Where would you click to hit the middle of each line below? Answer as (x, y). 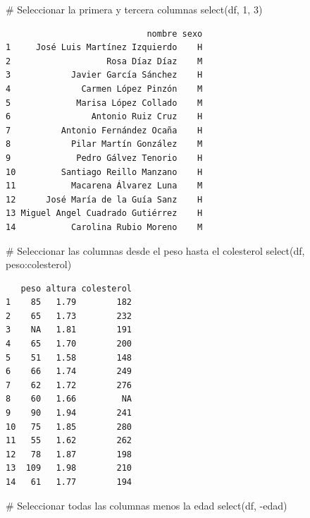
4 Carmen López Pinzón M (104, 89)
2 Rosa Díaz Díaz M (104, 61)
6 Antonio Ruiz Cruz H (104, 117)
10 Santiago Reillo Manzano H (104, 172)
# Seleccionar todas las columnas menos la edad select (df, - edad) (147, 505)
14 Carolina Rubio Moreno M (104, 227)
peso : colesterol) (39, 264)
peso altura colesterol (76, 288)
